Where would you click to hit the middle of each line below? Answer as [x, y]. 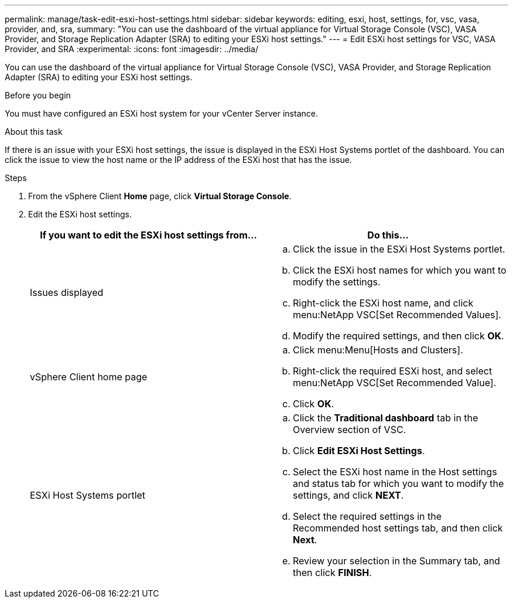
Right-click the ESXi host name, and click [383, 303]
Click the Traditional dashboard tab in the [386, 418]
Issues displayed [67, 292]
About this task [34, 132]
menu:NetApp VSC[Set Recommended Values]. [397, 315]
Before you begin [38, 95]
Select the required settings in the [367, 516]
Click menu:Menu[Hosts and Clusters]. [378, 350]
